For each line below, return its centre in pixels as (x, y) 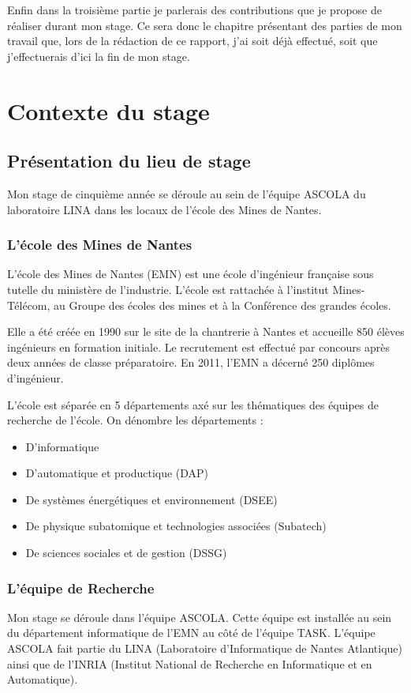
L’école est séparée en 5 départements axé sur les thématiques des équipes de (193, 404)
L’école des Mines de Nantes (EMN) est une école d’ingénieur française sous (191, 274)
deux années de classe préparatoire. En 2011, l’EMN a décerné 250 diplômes (191, 362)
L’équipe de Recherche (81, 588)
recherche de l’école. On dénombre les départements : (135, 420)
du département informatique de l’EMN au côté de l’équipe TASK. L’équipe (191, 633)
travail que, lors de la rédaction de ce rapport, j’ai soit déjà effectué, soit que (192, 41)
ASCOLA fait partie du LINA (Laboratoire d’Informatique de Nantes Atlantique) (205, 648)
